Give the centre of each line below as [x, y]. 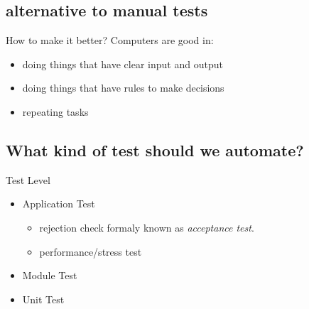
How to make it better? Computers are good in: [110, 40]
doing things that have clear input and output [123, 64]
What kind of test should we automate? [155, 150]
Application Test [59, 204]
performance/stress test [91, 251]
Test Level [28, 179]
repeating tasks [55, 111]
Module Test [50, 275]
